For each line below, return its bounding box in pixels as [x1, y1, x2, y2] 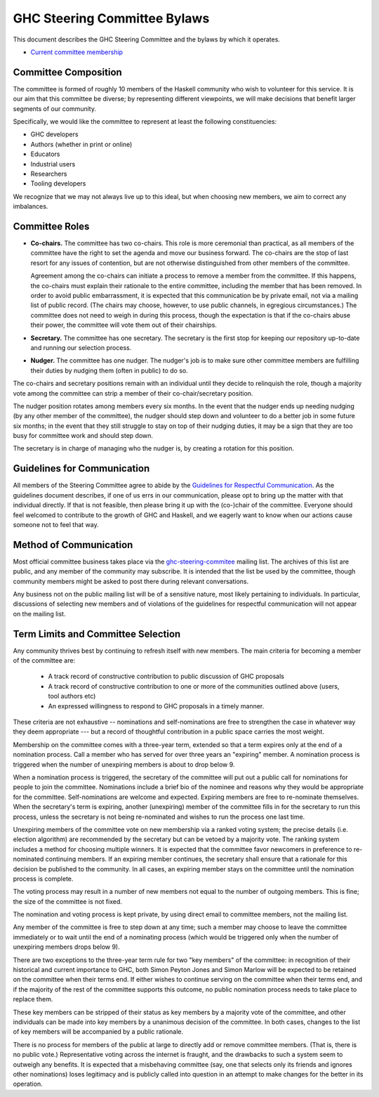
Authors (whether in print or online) [30, 140, 133, 148]
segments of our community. [13, 104, 96, 112]
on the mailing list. [13, 609, 66, 618]
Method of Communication [13, 538, 133, 551]
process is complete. [13, 874, 74, 883]
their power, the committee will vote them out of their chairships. [30, 320, 218, 330]
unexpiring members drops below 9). [13, 942, 121, 952]
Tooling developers [30, 179, 86, 188]
